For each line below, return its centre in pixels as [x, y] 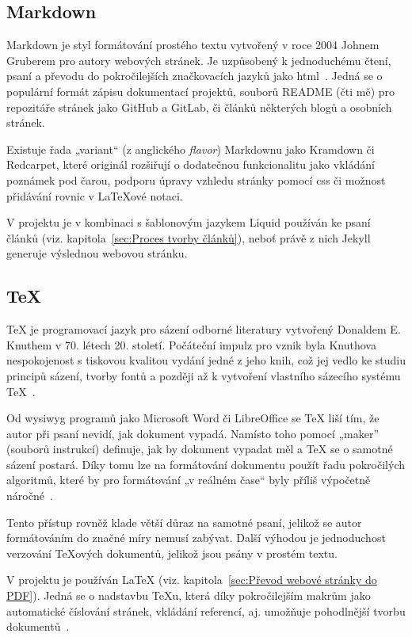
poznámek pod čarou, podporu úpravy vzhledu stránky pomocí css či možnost [196, 179]
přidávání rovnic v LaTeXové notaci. [95, 195]
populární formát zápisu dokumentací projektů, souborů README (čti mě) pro [201, 91]
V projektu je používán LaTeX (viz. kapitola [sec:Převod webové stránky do [192, 580]
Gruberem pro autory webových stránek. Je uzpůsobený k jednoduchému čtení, [199, 60]
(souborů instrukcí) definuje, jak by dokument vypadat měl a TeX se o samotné [200, 449]
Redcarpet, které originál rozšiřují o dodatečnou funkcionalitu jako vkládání [191, 164]
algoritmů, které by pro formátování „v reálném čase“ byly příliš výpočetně [189, 480]
